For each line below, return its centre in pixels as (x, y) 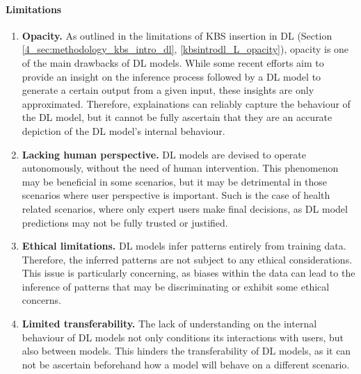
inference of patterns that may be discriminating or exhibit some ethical (176, 286)
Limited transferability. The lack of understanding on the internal (169, 324)
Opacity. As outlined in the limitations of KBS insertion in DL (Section (177, 35)
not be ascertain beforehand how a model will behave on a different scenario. (186, 364)
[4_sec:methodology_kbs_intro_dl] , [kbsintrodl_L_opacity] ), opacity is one (185, 49)
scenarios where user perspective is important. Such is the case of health (176, 195)
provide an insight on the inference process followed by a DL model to (171, 76)
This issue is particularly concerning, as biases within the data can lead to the (188, 273)
